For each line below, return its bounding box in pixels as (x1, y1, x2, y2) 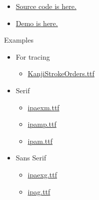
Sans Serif (15, 152, 46, 163)
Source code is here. (15, 1, 76, 11)
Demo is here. (15, 18, 58, 28)
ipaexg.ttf (27, 169, 57, 179)
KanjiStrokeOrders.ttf (27, 68, 94, 79)
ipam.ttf (27, 135, 52, 146)
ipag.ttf (27, 186, 50, 196)
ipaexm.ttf (27, 102, 59, 112)
